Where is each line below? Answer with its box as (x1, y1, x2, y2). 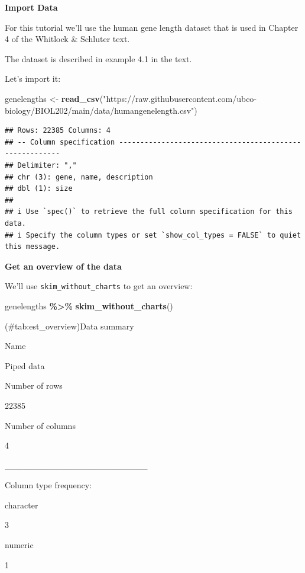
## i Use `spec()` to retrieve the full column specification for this (5, 207, 293, 216)
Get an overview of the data (5, 260, 122, 272)
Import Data (5, 1, 58, 13)
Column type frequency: (5, 479, 92, 491)
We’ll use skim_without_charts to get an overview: (5, 280, 193, 292)
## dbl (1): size (5, 184, 73, 193)
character (5, 498, 38, 511)
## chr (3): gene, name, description (5, 172, 153, 181)
